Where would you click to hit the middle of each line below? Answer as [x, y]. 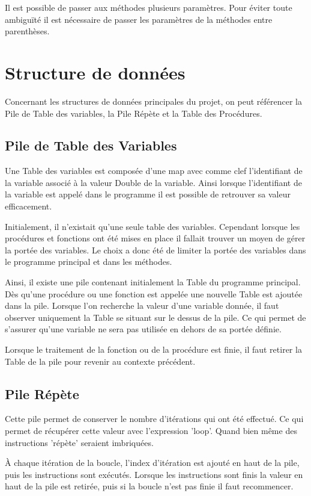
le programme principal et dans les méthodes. [89, 262]
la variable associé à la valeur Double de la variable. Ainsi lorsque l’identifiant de [153, 182]
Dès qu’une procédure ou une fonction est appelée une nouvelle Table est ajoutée [154, 293]
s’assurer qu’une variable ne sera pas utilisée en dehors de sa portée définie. [143, 329]
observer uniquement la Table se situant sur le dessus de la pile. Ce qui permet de [155, 317]
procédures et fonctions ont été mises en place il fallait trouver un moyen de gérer [155, 238]
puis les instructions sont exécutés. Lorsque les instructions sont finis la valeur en [154, 474]
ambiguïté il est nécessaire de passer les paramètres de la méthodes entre [139, 19]
